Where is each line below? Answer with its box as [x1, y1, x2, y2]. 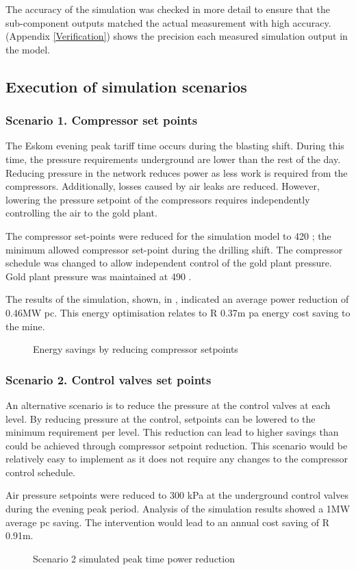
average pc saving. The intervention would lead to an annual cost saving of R [5, 515, 330, 529]
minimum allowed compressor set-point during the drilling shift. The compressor [5, 242, 343, 256]
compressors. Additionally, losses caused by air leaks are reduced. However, [5, 179, 320, 193]
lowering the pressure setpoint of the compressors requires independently [5, 192, 310, 206]
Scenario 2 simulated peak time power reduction [33, 551, 235, 565]
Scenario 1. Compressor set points [5, 112, 198, 129]
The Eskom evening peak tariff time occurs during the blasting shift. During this [5, 138, 344, 153]
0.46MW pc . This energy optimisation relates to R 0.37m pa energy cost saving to [5, 305, 351, 319]
